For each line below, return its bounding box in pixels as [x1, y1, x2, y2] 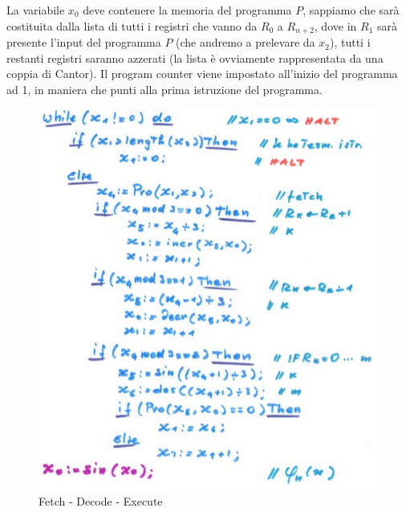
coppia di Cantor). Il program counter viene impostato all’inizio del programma [6, 65, 398, 82]
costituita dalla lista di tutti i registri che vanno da [6, 17, 258, 34]
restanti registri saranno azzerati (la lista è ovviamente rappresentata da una [6, 49, 384, 66]
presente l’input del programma [6, 34, 161, 51]
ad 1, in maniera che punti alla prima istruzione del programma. [6, 80, 323, 97]
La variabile [6, 2, 65, 18]
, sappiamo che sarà [302, 2, 400, 18]
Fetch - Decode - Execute [39, 493, 163, 510]
